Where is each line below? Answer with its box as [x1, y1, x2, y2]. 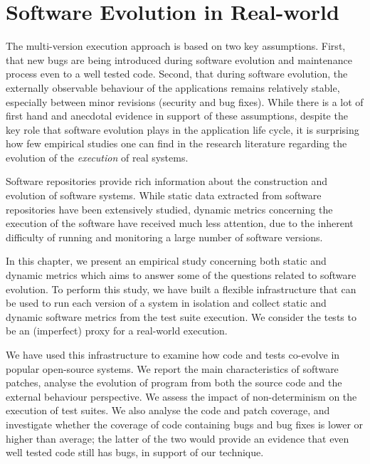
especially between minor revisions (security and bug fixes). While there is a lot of [6, 94, 364, 109]
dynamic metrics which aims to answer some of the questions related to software [6, 268, 356, 283]
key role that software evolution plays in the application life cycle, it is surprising [6, 122, 359, 137]
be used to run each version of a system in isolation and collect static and [6, 295, 327, 310]
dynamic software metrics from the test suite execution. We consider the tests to [6, 309, 356, 324]
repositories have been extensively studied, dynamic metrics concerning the [6, 201, 333, 216]
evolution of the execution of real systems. [6, 149, 189, 164]
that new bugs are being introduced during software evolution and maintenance [6, 52, 352, 67]
